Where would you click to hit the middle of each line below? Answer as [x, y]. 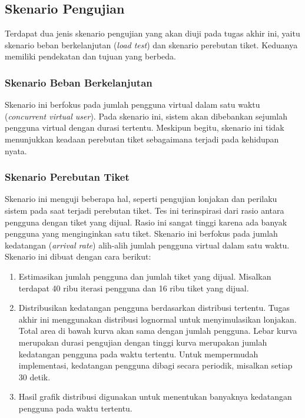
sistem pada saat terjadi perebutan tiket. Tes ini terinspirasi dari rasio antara [145, 210]
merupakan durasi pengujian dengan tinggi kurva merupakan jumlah [143, 342]
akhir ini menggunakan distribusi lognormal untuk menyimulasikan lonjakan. [158, 319]
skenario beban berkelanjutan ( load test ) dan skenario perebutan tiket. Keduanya [151, 44]
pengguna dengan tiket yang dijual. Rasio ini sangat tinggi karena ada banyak [146, 222]
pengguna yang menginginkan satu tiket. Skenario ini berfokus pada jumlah [141, 233]
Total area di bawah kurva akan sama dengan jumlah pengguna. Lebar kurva [158, 331]
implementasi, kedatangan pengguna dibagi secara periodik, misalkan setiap [155, 365]
